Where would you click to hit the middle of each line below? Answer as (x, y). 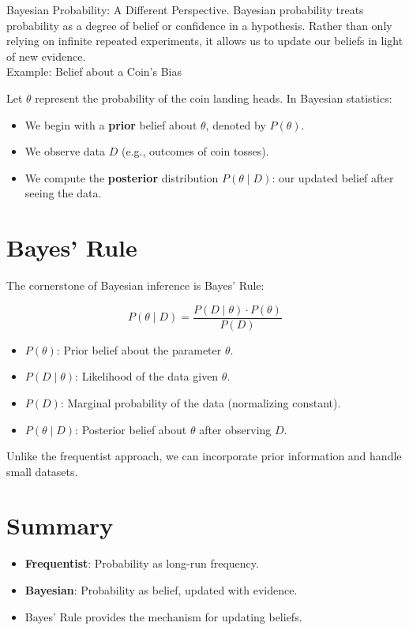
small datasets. (42, 471)
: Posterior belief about (131, 429)
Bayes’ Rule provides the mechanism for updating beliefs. (163, 616)
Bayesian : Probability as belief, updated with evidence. (161, 590)
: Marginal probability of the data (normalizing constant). (201, 402)
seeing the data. (63, 193)
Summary (60, 525)
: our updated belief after (333, 177)
